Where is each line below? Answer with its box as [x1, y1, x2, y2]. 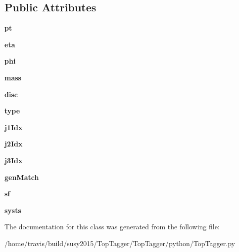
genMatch [4, 172, 39, 182]
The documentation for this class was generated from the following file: [4, 221, 220, 232]
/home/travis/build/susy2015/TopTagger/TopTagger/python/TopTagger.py [4, 238, 235, 248]
